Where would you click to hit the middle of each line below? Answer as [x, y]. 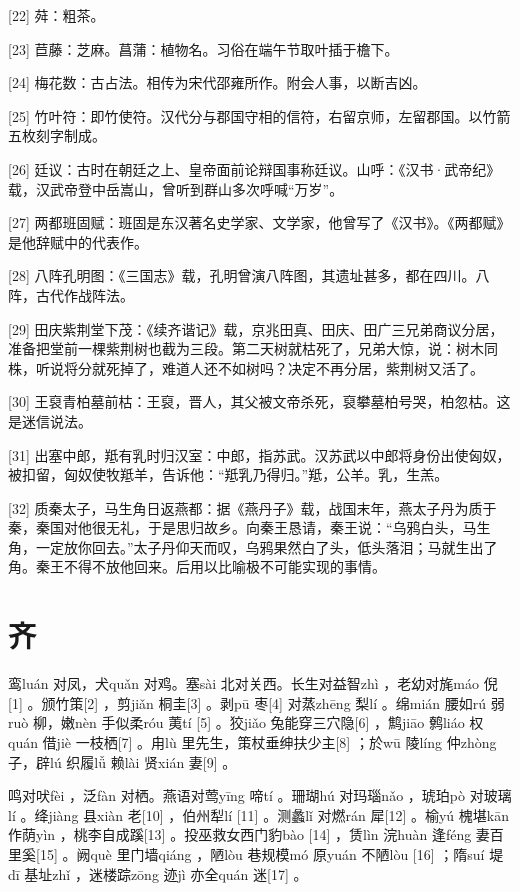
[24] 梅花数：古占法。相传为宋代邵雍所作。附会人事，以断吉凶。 [217, 82]
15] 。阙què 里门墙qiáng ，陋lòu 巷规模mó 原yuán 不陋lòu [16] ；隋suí [262, 853]
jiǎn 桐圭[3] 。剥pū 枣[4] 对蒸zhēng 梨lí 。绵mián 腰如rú [308, 702]
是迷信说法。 [50, 420]
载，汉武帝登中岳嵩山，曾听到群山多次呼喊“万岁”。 [176, 188]
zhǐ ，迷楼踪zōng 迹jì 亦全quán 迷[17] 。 [180, 873]
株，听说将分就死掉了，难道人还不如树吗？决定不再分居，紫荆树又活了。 [246, 367]
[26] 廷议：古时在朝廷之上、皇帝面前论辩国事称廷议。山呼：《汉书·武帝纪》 [254, 168]
